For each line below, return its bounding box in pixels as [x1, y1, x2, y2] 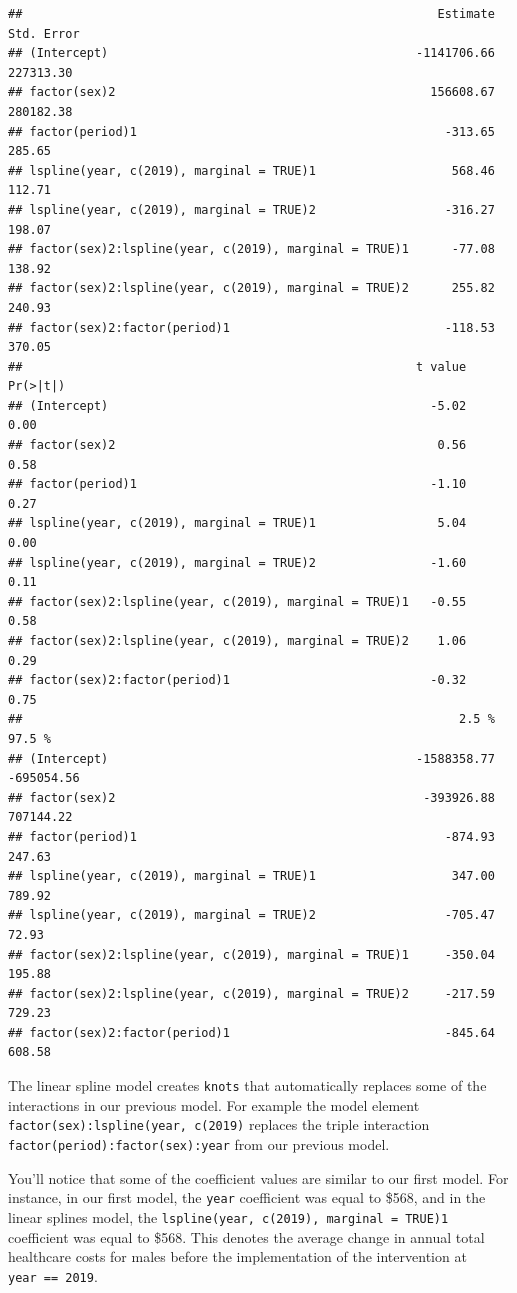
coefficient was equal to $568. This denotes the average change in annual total [8, 1226, 485, 1247]
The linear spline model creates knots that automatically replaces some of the [8, 1075, 487, 1096]
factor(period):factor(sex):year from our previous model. [8, 1133, 390, 1154]
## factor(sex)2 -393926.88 [8, 790, 495, 805]
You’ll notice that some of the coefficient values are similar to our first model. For [8, 1167, 509, 1188]
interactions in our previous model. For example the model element [8, 1094, 420, 1115]
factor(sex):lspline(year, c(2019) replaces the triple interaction [8, 1114, 430, 1135]
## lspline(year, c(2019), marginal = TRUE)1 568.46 [8, 163, 495, 178]
